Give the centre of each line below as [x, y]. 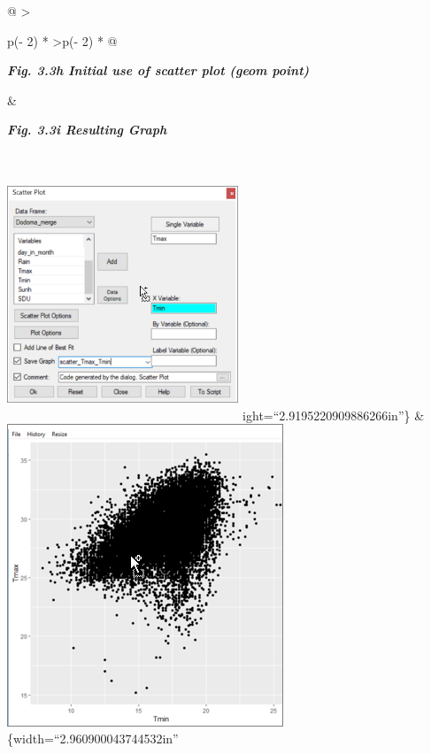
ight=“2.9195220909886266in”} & [334, 415]
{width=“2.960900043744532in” [93, 739]
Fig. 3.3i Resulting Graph [87, 130]
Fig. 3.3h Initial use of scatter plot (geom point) [158, 70]
